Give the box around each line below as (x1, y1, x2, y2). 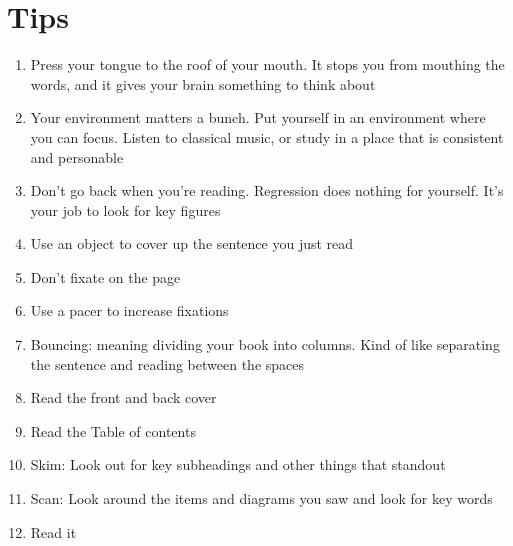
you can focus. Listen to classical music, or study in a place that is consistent (30, 126, 504, 147)
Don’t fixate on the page (30, 266, 181, 287)
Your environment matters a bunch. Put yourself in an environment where (30, 107, 486, 128)
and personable (30, 146, 124, 167)
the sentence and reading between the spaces (30, 353, 305, 374)
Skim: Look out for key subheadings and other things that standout (30, 454, 446, 475)
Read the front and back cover (30, 387, 217, 408)
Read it (30, 521, 77, 542)
